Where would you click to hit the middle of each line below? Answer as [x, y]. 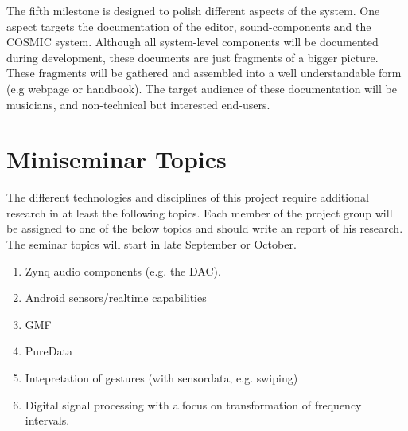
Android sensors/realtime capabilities [116, 298]
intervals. [47, 420]
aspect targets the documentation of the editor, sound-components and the [189, 26]
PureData [49, 351]
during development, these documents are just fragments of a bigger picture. [192, 57]
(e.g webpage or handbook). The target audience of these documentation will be [202, 88]
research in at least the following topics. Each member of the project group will [200, 212]
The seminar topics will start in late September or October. [152, 244]
